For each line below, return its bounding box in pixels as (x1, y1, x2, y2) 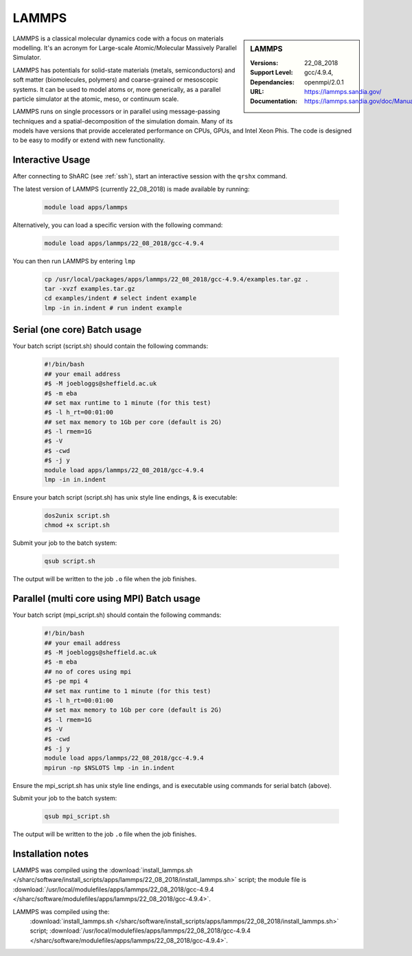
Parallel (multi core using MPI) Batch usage (12, 593, 201, 605)
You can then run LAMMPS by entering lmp (12, 257, 135, 265)
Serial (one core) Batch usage (12, 324, 142, 336)
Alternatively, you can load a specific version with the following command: (12, 220, 223, 229)
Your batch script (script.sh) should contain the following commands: (12, 342, 209, 350)
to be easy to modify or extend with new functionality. (12, 136, 165, 144)
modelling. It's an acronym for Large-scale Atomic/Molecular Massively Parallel (12, 43, 237, 51)
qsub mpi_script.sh (44, 813, 110, 820)
